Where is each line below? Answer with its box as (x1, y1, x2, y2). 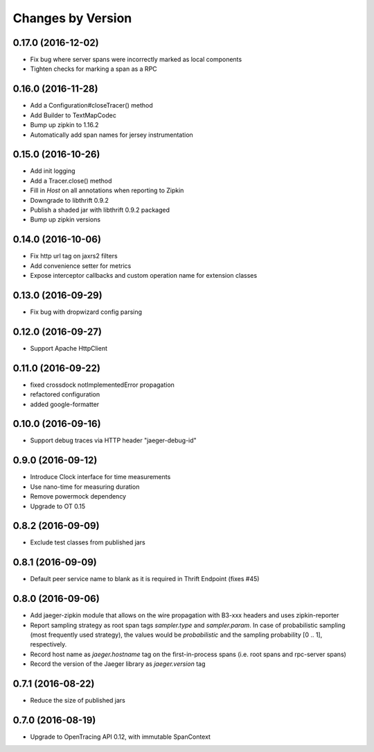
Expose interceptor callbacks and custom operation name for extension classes (30, 271, 258, 280)
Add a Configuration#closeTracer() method (30, 101, 153, 110)
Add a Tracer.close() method (30, 176, 112, 185)
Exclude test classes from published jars (30, 538, 145, 546)
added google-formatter (30, 400, 100, 408)
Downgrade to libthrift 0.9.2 (30, 196, 109, 204)
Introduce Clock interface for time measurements (30, 473, 171, 481)
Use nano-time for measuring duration (30, 483, 140, 491)
